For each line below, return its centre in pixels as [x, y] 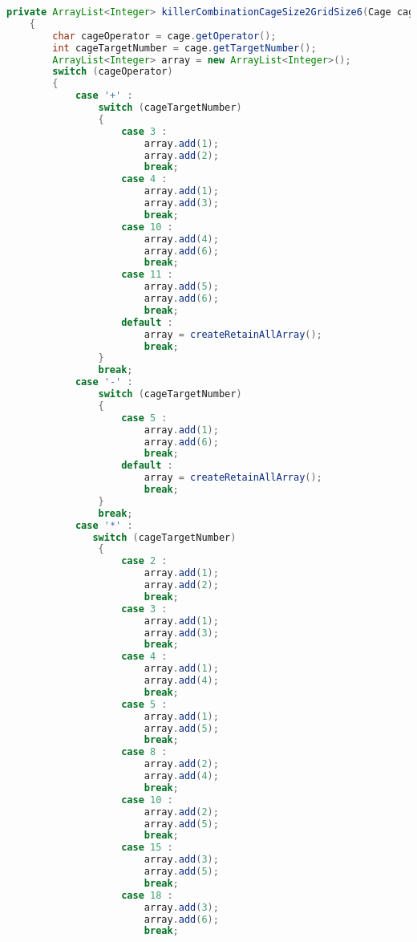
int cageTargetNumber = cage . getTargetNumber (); [184, 48]
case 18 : [147, 895]
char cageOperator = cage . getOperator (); [164, 36]
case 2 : [144, 561]
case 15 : [147, 848]
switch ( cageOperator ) [113, 72]
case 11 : [147, 275]
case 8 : [144, 752]
